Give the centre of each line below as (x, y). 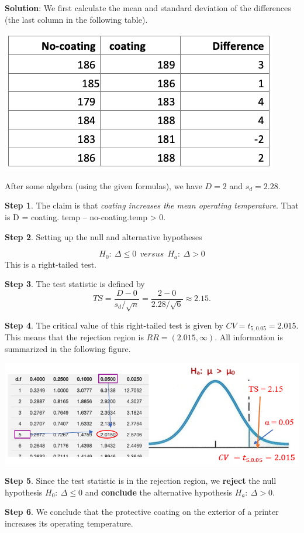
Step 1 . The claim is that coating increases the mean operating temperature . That (152, 205)
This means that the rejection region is (74, 337)
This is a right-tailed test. (51, 264)
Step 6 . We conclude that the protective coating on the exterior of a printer (142, 512)
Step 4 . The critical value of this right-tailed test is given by (114, 325)
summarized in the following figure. (68, 348)
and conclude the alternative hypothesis (159, 492)
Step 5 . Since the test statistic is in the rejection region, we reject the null (141, 481)
